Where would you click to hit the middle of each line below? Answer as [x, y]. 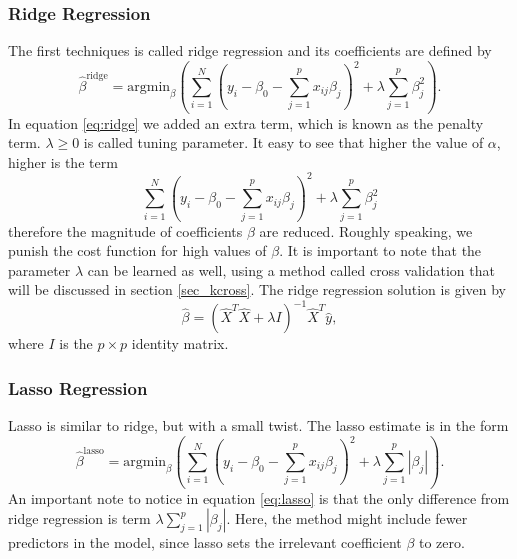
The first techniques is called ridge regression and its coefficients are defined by [250, 50]
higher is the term [63, 161]
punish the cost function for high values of [137, 250]
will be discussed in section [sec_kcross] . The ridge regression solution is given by [257, 289]
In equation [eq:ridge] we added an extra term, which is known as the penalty [246, 122]
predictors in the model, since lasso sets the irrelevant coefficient [205, 542]
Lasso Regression [78, 387]
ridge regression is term [79, 518]
